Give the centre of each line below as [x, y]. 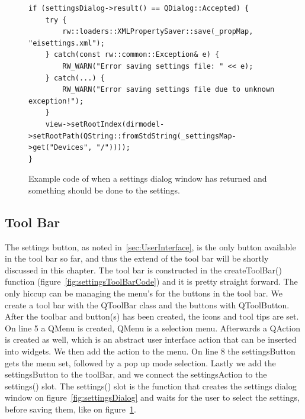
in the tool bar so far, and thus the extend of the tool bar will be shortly [137, 258]
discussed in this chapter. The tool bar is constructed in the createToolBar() [143, 270]
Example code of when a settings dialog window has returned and [148, 178]
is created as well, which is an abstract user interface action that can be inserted [151, 339]
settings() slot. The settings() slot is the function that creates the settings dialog [151, 386]
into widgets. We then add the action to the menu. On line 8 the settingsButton [150, 351]
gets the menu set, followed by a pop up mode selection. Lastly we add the [140, 362]
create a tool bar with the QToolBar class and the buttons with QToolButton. [147, 304]
